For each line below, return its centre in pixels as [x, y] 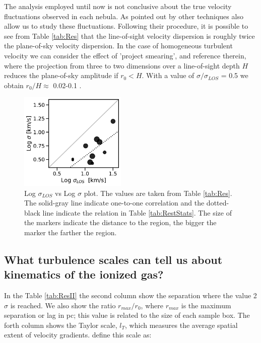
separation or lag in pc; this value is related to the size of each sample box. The [127, 315]
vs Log [65, 193]
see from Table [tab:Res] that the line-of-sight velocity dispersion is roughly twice [129, 36]
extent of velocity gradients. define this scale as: [78, 335]
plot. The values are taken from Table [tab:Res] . [158, 193]
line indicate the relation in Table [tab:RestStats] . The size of [137, 212]
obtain [14, 85]
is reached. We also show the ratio [63, 305]
